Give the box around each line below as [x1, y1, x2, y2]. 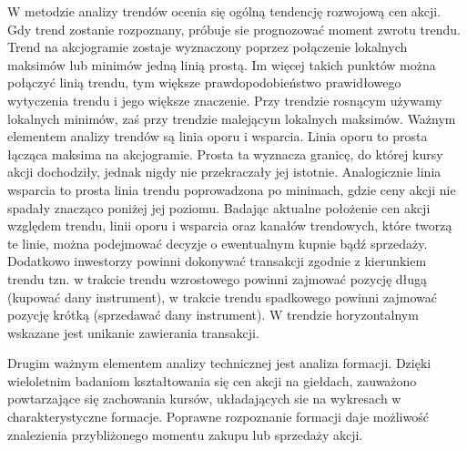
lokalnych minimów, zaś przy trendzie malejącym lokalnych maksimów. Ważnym [7, 108, 456, 128]
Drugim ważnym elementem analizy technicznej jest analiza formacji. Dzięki [7, 353, 431, 373]
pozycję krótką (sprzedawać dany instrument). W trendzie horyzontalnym [7, 305, 419, 324]
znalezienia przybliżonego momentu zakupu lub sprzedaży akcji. [7, 424, 363, 444]
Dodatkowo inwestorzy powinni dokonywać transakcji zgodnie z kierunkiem [7, 251, 427, 271]
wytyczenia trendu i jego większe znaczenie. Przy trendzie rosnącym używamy [7, 90, 442, 109]
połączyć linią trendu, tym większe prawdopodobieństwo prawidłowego [7, 73, 401, 92]
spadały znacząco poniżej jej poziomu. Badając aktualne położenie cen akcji [7, 198, 431, 217]
